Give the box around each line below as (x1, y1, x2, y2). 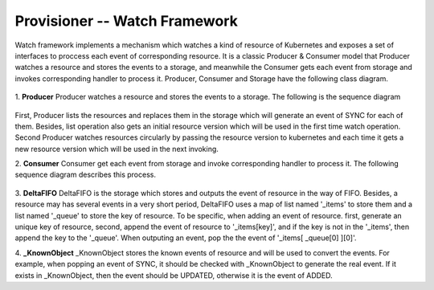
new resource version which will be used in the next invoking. (14, 144, 219, 153)
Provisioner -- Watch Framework (14, 12, 239, 30)
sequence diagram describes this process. (14, 170, 157, 180)
